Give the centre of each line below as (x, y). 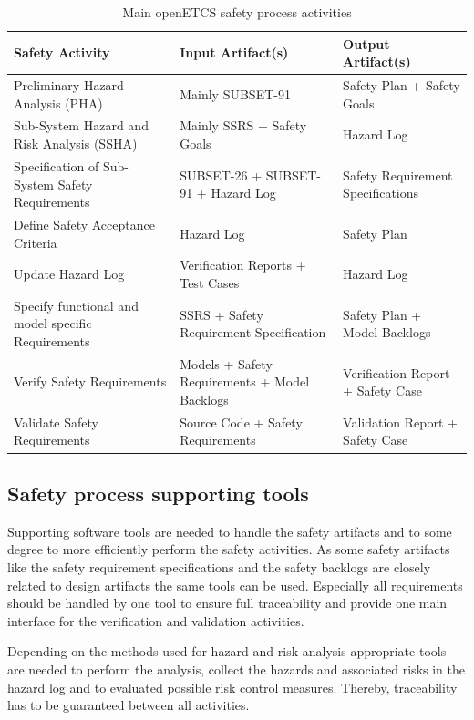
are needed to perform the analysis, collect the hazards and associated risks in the (236, 669)
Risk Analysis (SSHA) (76, 144)
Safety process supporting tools (158, 493)
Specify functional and (76, 305)
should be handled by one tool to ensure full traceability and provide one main (227, 603)
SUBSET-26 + (221, 175)
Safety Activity (62, 52)
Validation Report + (400, 422)
